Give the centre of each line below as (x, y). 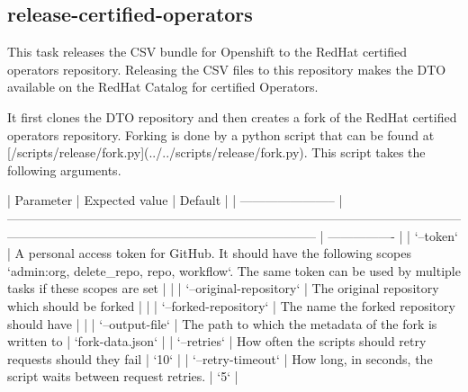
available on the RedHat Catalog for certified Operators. (163, 87)
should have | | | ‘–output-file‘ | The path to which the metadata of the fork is (222, 323)
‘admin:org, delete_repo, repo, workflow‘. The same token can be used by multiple (234, 270)
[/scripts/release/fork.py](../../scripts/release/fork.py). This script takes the (216, 152)
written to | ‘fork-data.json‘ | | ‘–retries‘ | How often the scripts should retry (217, 341)
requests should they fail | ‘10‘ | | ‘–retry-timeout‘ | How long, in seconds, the (220, 358)
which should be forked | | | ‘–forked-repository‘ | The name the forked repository (231, 305)
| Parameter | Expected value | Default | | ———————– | (175, 200)
